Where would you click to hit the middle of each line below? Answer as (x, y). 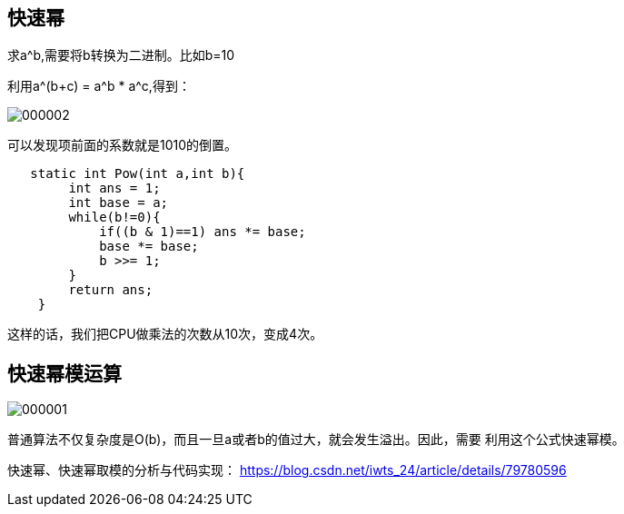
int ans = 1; (114, 188)
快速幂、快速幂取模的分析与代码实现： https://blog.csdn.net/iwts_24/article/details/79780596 (287, 470)
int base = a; (119, 203)
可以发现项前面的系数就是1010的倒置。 (123, 145)
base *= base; (149, 247)
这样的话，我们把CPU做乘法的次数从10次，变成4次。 (165, 334)
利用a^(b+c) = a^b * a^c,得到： (99, 86)
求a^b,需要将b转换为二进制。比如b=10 (121, 55)
